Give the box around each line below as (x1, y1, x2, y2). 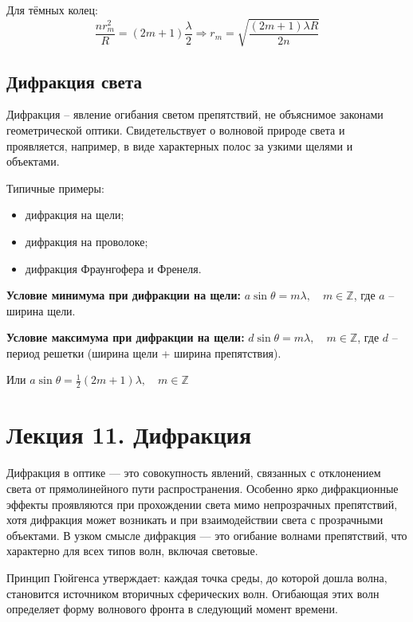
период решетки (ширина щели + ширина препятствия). (6, 344, 281, 361)
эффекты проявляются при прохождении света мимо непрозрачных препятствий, (6, 495, 398, 512)
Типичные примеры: (6, 179, 104, 196)
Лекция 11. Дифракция (6, 418, 252, 451)
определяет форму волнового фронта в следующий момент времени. (6, 600, 338, 617)
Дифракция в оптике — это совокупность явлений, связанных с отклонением (6, 464, 381, 481)
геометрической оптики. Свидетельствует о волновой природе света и (6, 121, 345, 138)
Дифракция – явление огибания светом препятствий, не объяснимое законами (6, 106, 383, 123)
